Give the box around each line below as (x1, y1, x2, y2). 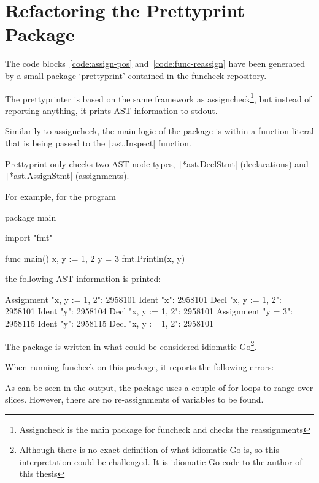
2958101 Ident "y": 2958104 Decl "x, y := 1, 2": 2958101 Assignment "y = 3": (5, 305, 293, 318)
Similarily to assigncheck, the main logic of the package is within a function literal (5, 124, 314, 137)
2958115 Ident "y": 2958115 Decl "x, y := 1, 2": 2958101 (5, 317, 214, 330)
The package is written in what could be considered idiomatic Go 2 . (5, 338, 257, 352)
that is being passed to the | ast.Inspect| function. (5, 136, 191, 149)
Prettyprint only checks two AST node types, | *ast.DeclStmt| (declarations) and (5, 157, 309, 170)
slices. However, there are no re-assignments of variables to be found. (5, 393, 264, 406)
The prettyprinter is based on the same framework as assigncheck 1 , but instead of (5, 90, 312, 105)
